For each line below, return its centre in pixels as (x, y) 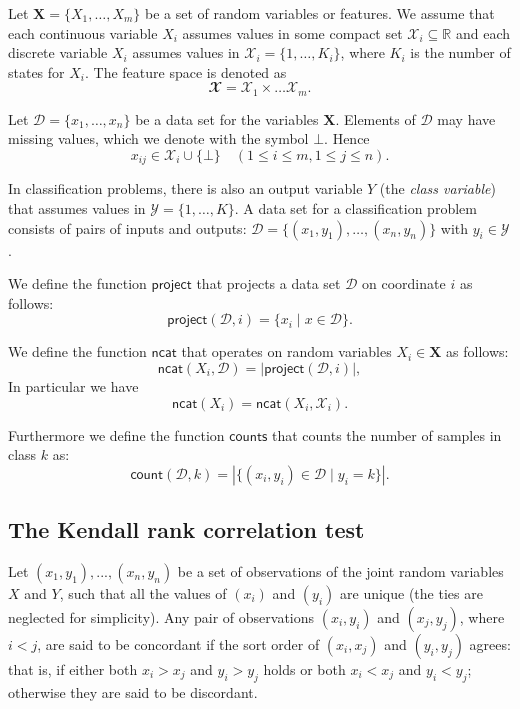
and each (483, 32)
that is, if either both (73, 669)
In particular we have (73, 386)
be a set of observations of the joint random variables (340, 571)
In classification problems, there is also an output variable (185, 188)
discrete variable (58, 52)
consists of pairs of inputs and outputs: (127, 227)
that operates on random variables (286, 351)
